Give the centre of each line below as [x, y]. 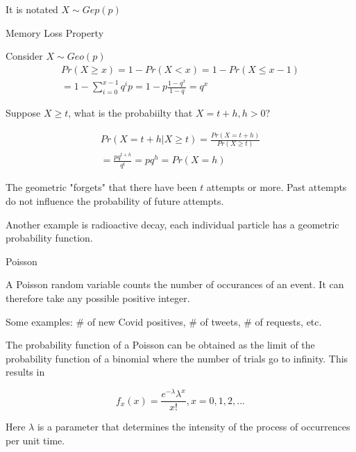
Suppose [23, 113]
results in [25, 372]
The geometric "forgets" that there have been [101, 187]
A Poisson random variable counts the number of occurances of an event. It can [175, 284]
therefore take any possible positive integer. [98, 298]
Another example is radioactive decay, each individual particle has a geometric [172, 224]
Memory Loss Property [55, 32]
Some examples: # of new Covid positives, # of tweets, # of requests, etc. [164, 321]
